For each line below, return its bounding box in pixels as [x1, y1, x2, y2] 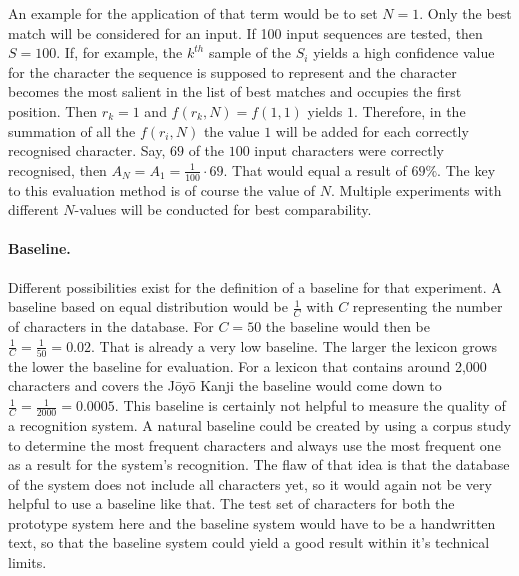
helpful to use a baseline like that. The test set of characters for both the [8, 493, 455, 514]
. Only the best [419, 3, 512, 23]
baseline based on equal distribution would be [8, 296, 288, 317]
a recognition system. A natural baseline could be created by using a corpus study [8, 414, 512, 435]
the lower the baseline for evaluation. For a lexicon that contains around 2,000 [8, 355, 487, 376]
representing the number [352, 296, 503, 317]
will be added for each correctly [275, 120, 469, 141]
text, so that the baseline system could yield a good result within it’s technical [8, 532, 490, 553]
